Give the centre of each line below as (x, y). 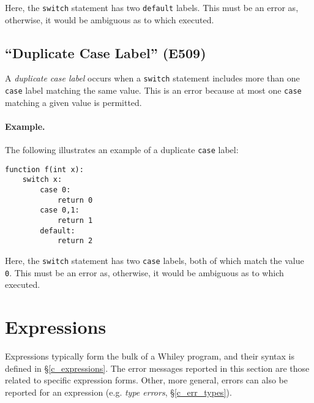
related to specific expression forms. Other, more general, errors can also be (146, 380)
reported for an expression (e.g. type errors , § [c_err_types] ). (118, 392)
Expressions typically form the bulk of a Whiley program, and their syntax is (150, 356)
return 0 (75, 200)
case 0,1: (60, 210)
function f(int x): (44, 169)
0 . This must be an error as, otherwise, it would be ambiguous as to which (144, 272)
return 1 (75, 221)
